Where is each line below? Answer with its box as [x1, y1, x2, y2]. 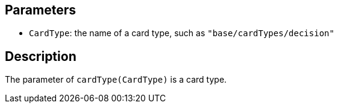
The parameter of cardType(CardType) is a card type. [5, 74, 227, 85]
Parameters [5, 2, 76, 17]
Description [5, 48, 77, 64]
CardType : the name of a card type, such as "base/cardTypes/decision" [29, 28, 334, 39]
